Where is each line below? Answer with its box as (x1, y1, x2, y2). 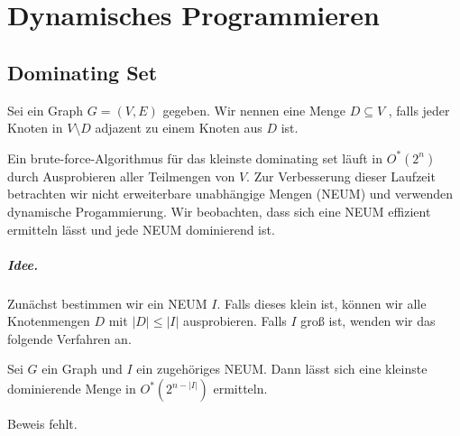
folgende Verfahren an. (7, 329, 132, 348)
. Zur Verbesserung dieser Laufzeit (246, 166, 436, 185)
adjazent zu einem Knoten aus (95, 118, 262, 137)
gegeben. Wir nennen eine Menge (162, 100, 346, 119)
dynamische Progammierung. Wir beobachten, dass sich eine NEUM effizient (7, 201, 431, 220)
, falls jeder (388, 100, 450, 119)
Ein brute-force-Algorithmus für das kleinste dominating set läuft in (7, 148, 383, 167)
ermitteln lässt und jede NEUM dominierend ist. (7, 219, 275, 238)
